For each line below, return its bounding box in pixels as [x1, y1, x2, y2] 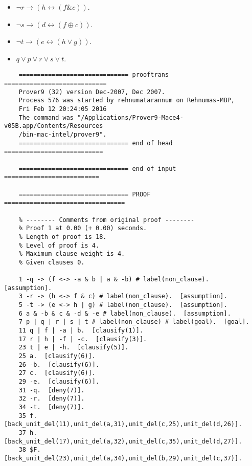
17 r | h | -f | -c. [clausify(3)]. [18, 335, 147, 343]
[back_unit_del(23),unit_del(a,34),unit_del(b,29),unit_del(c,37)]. [4, 454, 242, 462]
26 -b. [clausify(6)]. [18, 361, 100, 368]
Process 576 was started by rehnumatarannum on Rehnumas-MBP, [18, 97, 235, 104]
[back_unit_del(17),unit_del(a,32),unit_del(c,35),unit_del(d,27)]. [4, 437, 242, 445]
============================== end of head [18, 139, 173, 147]
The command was [18, 114, 74, 121]
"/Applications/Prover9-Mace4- [77, 114, 184, 121]
